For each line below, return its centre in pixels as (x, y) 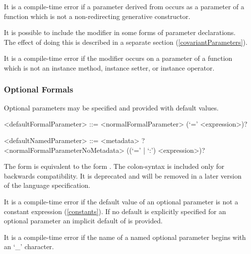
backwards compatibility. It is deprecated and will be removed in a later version (123, 175)
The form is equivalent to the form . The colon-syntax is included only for (114, 166)
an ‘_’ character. (29, 246)
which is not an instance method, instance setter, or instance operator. (109, 67)
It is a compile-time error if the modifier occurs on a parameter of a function (118, 58)
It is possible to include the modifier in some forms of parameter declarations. (120, 32)
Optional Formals (39, 89)
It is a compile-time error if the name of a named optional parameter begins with (125, 237)
